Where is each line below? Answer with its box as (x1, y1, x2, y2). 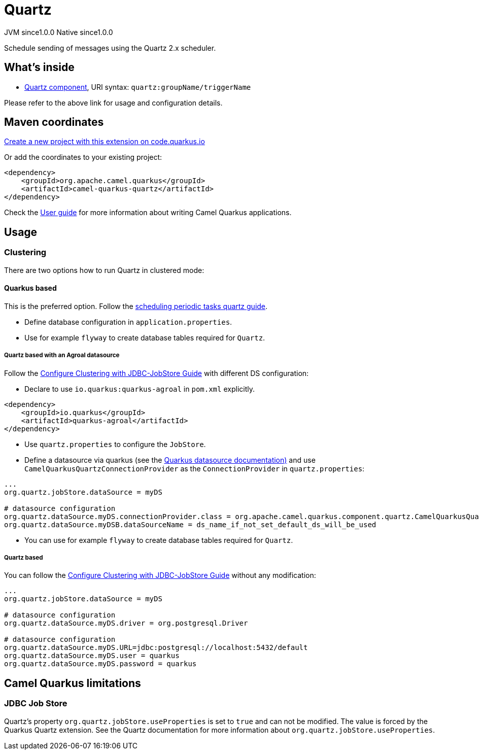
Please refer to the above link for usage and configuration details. (4, 98, 223, 107)
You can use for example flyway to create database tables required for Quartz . (24, 535, 293, 544)
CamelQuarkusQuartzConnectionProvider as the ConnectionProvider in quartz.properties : (24, 464, 365, 473)
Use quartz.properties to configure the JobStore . (24, 439, 206, 449)
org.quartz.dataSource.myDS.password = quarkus (4, 660, 197, 668)
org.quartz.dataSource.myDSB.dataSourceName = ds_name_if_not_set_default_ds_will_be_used (4, 520, 377, 529)
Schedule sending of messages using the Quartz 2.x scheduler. (4, 43, 216, 52)
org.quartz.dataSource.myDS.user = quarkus (4, 652, 180, 660)
